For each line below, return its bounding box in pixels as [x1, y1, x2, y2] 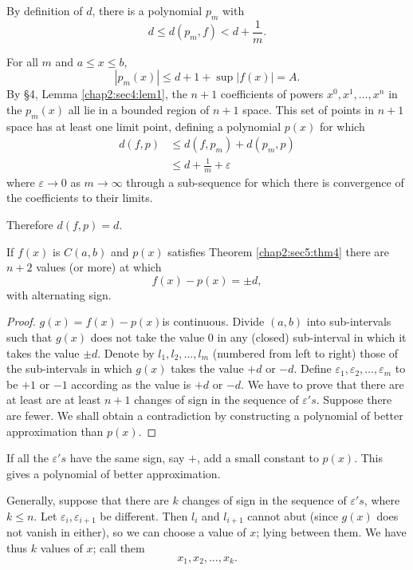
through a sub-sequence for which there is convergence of [126, 173, 404, 190]
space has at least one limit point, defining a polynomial [6, 117, 281, 134]
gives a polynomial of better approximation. [6, 465, 221, 481]
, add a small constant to [196, 449, 319, 466]
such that [6, 329, 53, 345]
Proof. [6, 313, 36, 330]
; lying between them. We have [256, 524, 407, 540]
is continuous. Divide [162, 313, 265, 330]
